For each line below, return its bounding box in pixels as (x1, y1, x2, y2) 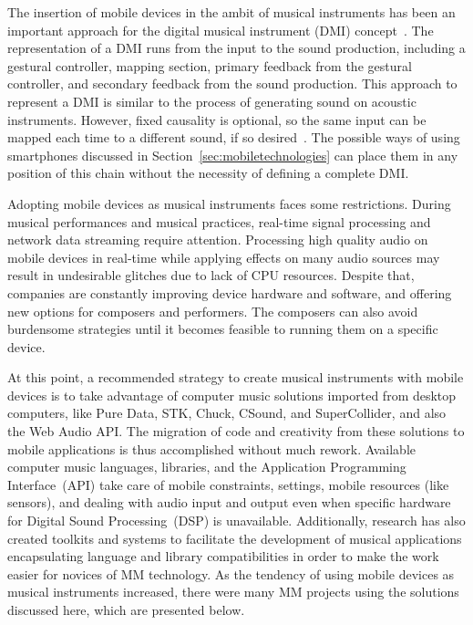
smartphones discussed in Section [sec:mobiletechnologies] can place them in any (7, 145, 458, 164)
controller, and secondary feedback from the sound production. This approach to (7, 74, 458, 93)
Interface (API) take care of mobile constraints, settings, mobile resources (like (7, 474, 449, 494)
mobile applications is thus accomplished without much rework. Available (7, 439, 416, 458)
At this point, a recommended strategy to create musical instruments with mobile (7, 368, 464, 387)
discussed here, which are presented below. (7, 600, 245, 619)
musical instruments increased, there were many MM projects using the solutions (7, 582, 459, 601)
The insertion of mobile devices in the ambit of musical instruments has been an (7, 3, 456, 21)
